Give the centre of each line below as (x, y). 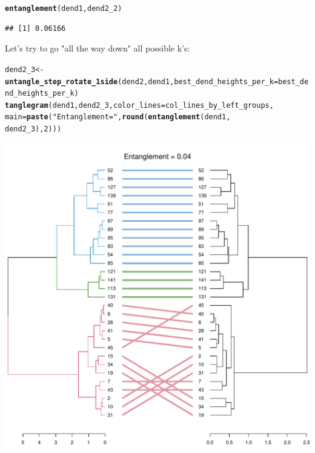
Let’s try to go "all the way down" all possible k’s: (98, 48)
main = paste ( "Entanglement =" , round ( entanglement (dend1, (118, 117)
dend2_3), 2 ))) (33, 129)
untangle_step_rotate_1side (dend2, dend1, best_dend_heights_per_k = (142, 81)
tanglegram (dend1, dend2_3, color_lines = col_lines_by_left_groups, (139, 105)
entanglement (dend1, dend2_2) (64, 8)
